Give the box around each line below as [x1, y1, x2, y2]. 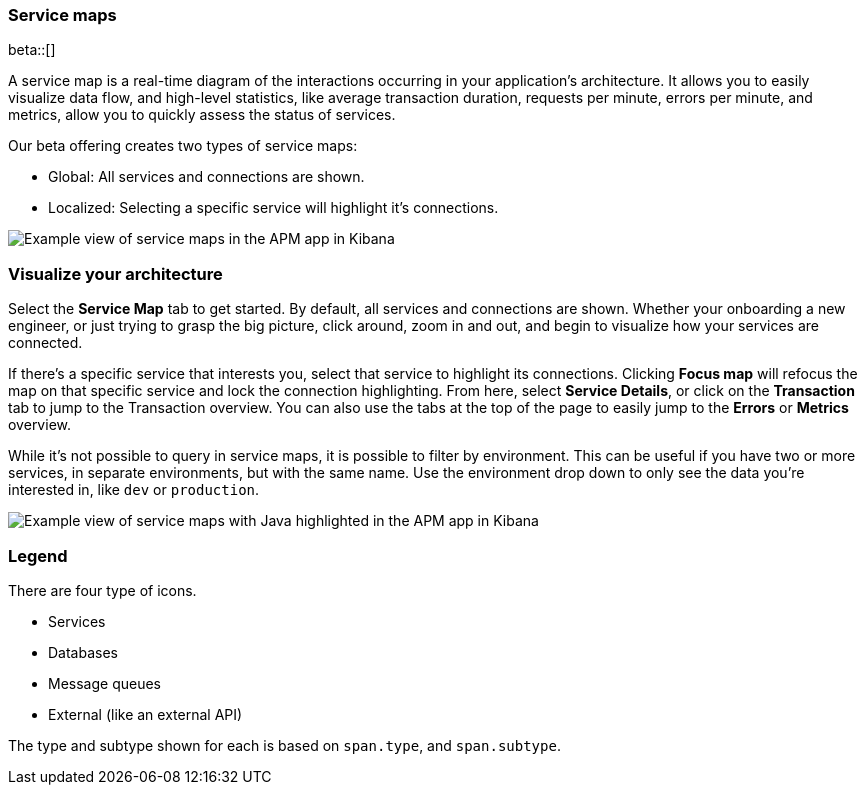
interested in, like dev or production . [8, 481, 260, 499]
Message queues [48, 674, 161, 692]
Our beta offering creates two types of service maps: [8, 137, 358, 155]
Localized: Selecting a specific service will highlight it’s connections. [48, 199, 499, 217]
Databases [48, 643, 118, 661]
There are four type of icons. [8, 581, 197, 599]
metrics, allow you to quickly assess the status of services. [8, 106, 396, 124]
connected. [8, 334, 83, 352]
